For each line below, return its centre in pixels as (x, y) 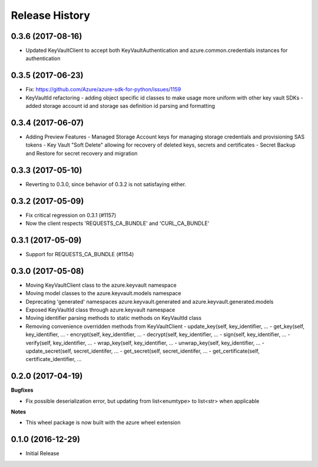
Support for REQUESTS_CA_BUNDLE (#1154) (80, 254)
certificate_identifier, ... (54, 359)
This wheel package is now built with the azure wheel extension (103, 423)
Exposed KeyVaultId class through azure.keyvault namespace (100, 310)
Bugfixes (22, 390)
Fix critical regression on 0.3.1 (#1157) (71, 215)
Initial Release (42, 453)
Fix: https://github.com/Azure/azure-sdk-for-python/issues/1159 (103, 90)
